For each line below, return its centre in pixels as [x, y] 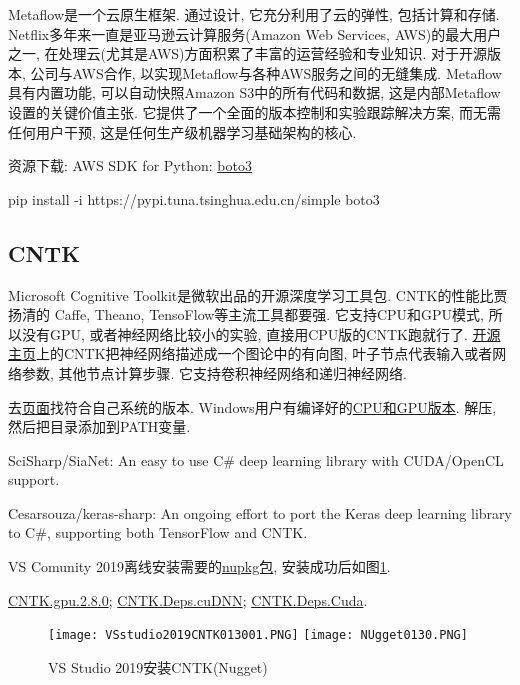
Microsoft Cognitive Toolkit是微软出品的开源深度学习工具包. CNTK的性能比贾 [258, 294]
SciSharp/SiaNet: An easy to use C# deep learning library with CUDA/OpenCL [256, 459]
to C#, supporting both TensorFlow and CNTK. [158, 532]
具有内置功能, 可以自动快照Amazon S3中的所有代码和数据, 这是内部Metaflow [254, 92]
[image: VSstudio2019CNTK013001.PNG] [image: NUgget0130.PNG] [258, 635]
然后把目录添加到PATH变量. [99, 426]
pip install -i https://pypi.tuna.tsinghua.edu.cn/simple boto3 [194, 198]
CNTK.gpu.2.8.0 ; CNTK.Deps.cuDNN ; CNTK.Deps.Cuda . [188, 599]
